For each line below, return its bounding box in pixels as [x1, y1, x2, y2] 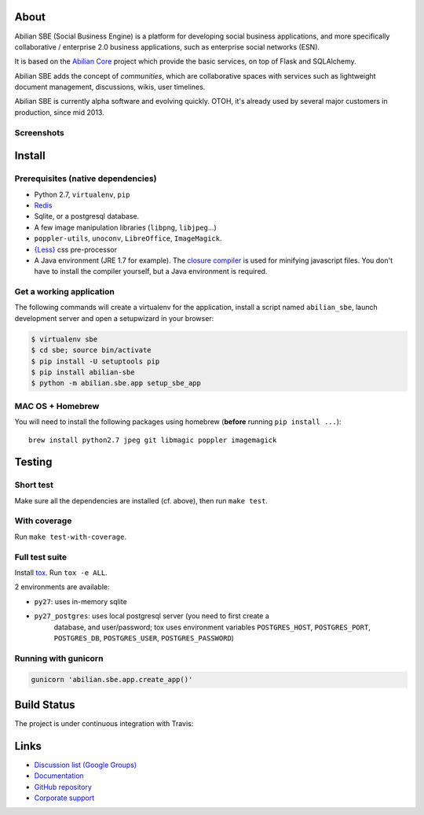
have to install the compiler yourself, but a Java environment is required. [34, 267, 268, 276]
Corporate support [34, 793, 95, 802]
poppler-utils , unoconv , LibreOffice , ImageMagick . [34, 234, 223, 243]
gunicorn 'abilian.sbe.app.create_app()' [31, 675, 193, 684]
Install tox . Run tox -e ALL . [14, 567, 108, 577]
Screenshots [14, 127, 64, 138]
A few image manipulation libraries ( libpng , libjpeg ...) [34, 223, 217, 232]
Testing [14, 455, 53, 469]
